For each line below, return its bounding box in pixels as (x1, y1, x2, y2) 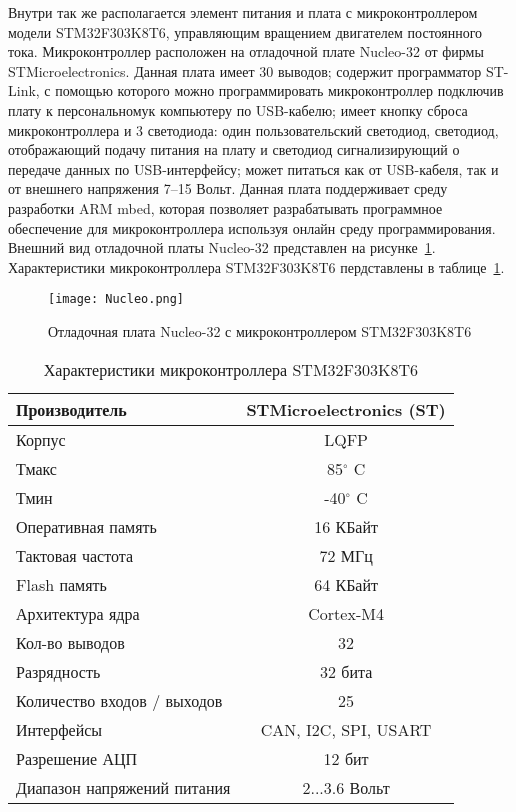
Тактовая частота (16, 543, 134, 567)
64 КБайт (314, 572, 378, 596)
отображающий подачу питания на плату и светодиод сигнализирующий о (8, 139, 460, 160)
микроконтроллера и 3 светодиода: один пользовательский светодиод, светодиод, (8, 119, 499, 140)
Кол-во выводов (16, 630, 125, 654)
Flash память (16, 572, 107, 596)
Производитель (16, 397, 127, 421)
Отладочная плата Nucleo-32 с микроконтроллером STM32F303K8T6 (48, 320, 472, 341)
